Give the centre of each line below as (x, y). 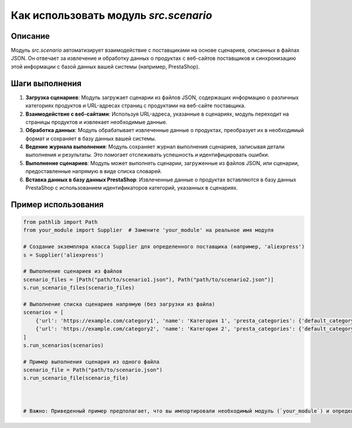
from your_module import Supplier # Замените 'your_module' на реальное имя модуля (148, 230)
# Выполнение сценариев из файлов (73, 271)
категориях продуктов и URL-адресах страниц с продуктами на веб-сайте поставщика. (136, 106)
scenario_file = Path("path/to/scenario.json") (93, 370)
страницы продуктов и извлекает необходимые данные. (96, 122)
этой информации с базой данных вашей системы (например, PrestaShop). (105, 66)
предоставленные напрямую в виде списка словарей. (94, 171)
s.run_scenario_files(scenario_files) (79, 288)
